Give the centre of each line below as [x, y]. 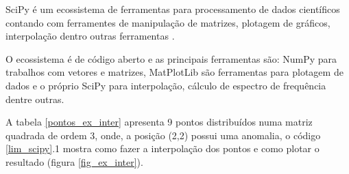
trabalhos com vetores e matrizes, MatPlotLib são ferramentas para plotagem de [174, 72]
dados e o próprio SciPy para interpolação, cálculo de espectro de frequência [166, 85]
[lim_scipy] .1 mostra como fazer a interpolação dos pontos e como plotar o [163, 148]
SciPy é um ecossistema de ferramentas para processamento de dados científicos [173, 9]
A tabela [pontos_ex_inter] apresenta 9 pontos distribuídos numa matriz [159, 122]
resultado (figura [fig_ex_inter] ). [74, 161]
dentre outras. [35, 99]
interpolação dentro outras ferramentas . [90, 36]
